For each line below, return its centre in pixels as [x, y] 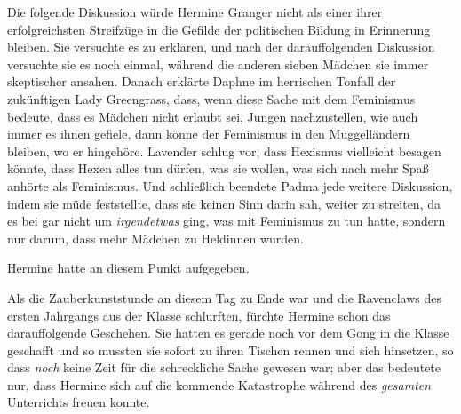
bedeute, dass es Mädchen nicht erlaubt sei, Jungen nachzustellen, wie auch [213, 116]
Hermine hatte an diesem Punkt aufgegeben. [128, 268]
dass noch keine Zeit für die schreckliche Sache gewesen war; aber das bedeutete [224, 367]
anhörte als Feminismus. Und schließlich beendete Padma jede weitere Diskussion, [230, 185]
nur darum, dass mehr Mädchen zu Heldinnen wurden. [156, 238]
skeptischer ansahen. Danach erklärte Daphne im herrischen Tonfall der [202, 81]
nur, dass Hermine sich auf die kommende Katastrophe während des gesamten [219, 384]
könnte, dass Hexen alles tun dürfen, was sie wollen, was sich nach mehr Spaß [218, 168]
